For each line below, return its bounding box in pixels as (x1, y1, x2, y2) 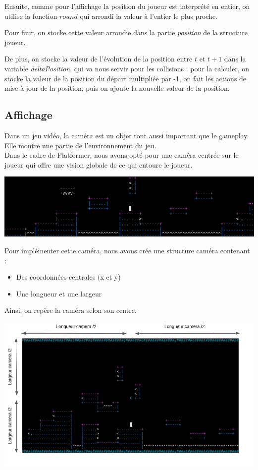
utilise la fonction (4, 10, 57, 21)
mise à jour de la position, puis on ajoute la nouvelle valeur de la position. (4, 83, 230, 93)
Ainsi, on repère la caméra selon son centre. (4, 305, 137, 315)
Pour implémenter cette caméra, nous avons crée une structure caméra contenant (4, 245, 250, 255)
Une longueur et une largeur (16, 288, 102, 298)
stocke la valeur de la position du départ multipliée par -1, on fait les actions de (4, 73, 247, 83)
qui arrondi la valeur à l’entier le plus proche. (80, 10, 217, 21)
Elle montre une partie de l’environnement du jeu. (4, 140, 156, 150)
